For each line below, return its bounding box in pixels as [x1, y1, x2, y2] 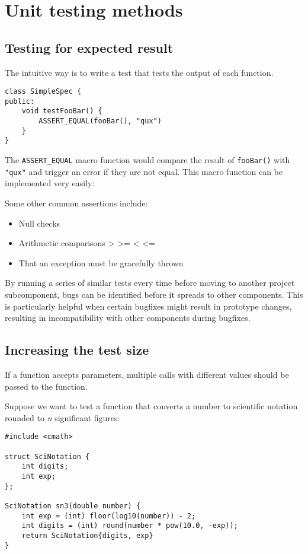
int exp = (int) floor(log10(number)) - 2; [21, 511, 196, 520]
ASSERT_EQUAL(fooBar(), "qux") [38, 117, 162, 126]
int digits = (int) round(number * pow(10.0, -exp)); [21, 521, 238, 530]
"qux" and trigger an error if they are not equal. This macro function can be [5, 165, 283, 177]
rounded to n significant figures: [5, 411, 120, 424]
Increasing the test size [5, 340, 149, 359]
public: [5, 97, 35, 106]
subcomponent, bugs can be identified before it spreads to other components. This [5, 288, 303, 300]
